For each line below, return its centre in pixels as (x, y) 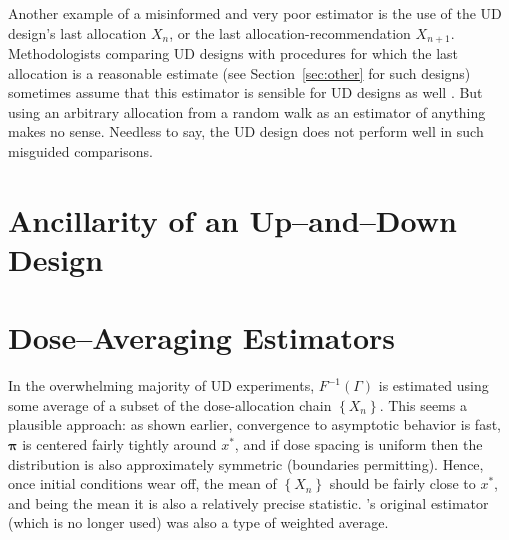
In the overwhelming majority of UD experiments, (161, 385)
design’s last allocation (77, 32)
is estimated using (433, 385)
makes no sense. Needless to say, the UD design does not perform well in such (246, 131)
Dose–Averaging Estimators (202, 337)
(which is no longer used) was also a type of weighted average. (198, 522)
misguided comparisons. (80, 151)
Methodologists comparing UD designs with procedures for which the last (233, 53)
